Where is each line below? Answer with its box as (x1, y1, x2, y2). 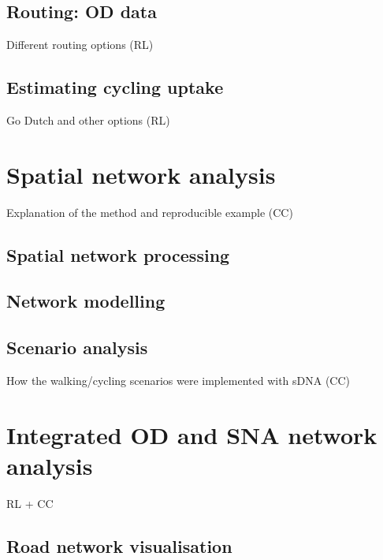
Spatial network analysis (6, 158, 276, 190)
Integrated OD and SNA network (6, 418, 377, 450)
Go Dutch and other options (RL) (6, 112, 170, 128)
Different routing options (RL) (6, 36, 154, 53)
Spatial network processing (6, 242, 230, 267)
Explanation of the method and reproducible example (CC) (6, 203, 293, 220)
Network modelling (6, 289, 165, 313)
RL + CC (6, 495, 54, 511)
